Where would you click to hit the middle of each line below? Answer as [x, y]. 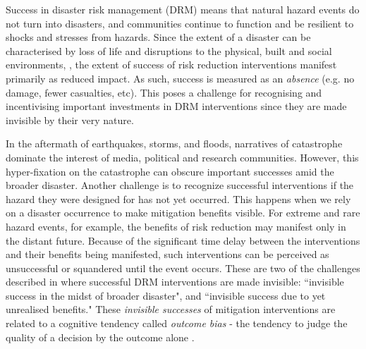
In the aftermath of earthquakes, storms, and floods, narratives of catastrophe [174, 143]
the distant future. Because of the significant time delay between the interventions [183, 240]
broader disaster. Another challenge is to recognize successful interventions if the [180, 185]
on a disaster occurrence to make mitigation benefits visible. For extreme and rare [183, 213]
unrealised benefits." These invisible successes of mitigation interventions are [171, 309]
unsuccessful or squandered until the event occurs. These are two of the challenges [183, 268]
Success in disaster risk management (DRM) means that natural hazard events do [183, 9]
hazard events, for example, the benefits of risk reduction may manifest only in [176, 226]
